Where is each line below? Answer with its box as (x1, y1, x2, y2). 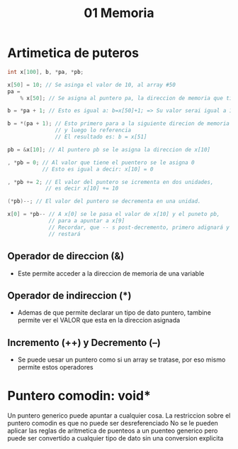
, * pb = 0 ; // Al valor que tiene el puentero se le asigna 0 (7, 158, 195, 166)
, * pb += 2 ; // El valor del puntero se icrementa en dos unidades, (7, 178, 214, 185)
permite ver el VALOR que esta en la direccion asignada (17, 316, 181, 325)
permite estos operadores (17, 363, 93, 372)
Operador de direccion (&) (7, 250, 125, 262)
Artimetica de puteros (7, 45, 140, 61)
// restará (48, 230, 81, 237)
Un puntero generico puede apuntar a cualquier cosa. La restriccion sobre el (7, 411, 231, 420)
